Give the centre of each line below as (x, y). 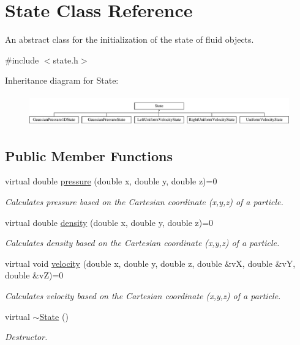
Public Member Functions (89, 155)
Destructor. (26, 337)
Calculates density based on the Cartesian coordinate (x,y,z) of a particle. (142, 243)
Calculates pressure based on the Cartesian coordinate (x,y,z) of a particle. (144, 201)
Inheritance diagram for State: (62, 80)
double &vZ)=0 (34, 275)
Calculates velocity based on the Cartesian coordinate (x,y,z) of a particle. (143, 295)
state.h (66, 60)
